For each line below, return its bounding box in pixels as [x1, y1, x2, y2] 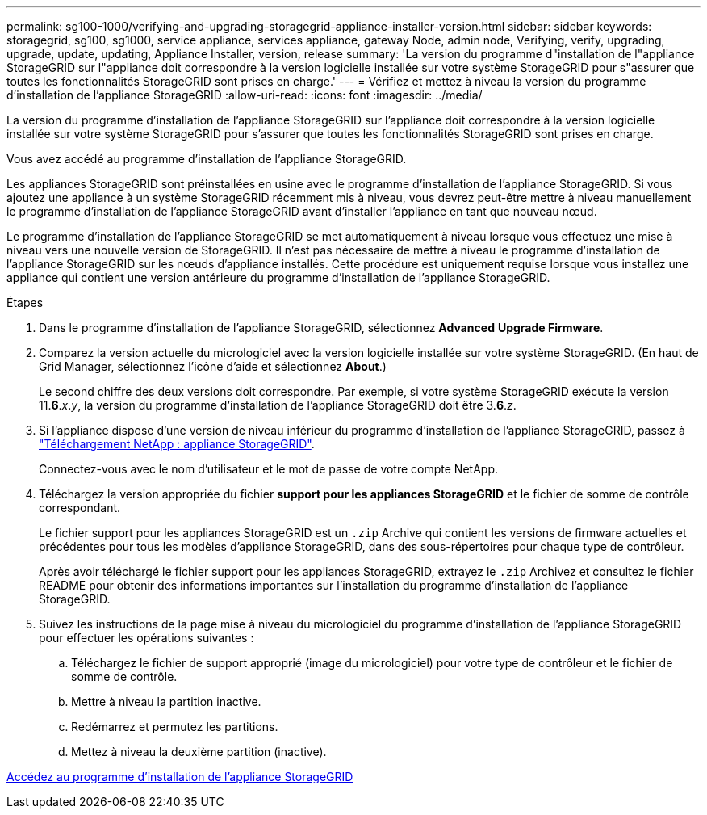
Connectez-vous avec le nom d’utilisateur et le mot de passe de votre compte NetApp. [39, 462, 498, 476]
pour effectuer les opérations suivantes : [39, 631, 254, 645]
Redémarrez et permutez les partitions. [71, 720, 278, 733]
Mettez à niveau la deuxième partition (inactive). [71, 745, 327, 758]
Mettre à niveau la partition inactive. [71, 695, 261, 708]
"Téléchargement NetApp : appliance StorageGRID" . [39, 437, 315, 451]
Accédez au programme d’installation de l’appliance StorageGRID [6, 770, 353, 783]
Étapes [6, 296, 44, 309]
